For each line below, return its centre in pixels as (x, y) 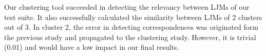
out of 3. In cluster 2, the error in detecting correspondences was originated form (131, 27)
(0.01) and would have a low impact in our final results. (92, 47)
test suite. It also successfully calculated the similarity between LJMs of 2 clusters (133, 17)
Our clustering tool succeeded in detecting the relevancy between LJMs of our (127, 7)
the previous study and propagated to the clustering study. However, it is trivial (130, 37)
